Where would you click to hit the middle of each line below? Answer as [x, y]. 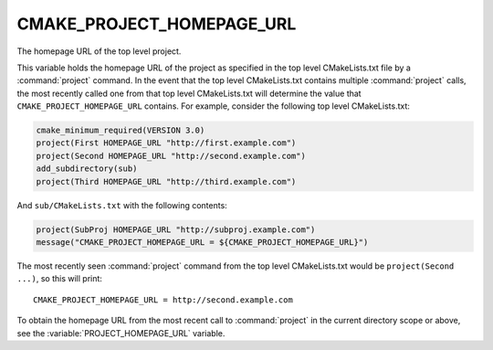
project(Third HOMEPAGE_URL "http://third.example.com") [166, 181]
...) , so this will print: [59, 279]
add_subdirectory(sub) [87, 169]
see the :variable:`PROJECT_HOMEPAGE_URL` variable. [121, 333]
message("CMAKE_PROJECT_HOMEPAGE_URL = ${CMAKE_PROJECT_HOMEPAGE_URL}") [202, 243]
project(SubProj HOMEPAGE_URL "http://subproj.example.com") [176, 229]
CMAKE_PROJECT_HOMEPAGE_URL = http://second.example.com [163, 300]
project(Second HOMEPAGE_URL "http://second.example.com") [171, 156]
